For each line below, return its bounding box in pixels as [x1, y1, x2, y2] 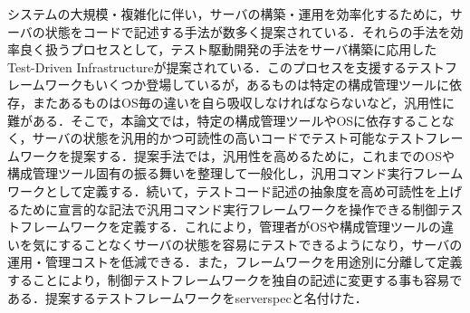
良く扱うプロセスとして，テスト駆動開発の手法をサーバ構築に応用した [19, 40, 437, 59]
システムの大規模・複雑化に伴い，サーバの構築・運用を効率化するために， [7, 5, 450, 23]
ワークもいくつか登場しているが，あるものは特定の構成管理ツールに [44, 75, 450, 94]
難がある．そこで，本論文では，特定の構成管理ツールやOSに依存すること [7, 110, 442, 129]
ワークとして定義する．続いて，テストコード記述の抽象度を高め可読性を [7, 181, 437, 200]
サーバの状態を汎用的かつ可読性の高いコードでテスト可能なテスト [32, 128, 426, 147]
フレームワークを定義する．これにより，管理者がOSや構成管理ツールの [19, 217, 441, 236]
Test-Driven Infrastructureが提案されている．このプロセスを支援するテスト [7, 57, 446, 76]
